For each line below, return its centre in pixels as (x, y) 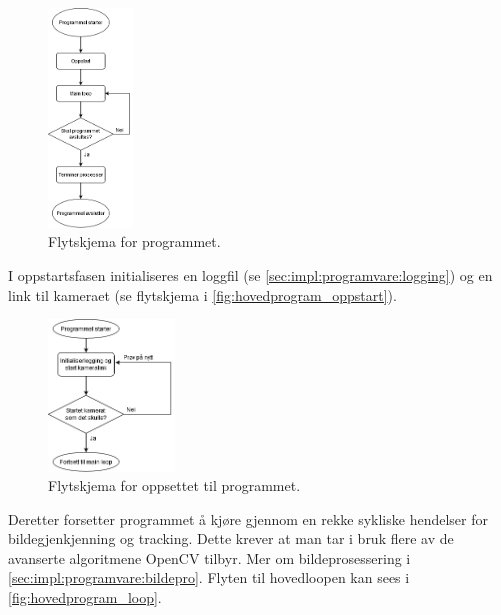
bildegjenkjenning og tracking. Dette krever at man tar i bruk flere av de (231, 538)
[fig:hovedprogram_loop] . (85, 597)
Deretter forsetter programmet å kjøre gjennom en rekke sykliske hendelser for (248, 518)
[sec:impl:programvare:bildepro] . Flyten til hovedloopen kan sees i (209, 577)
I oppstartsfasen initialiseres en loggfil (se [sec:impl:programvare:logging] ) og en (250, 275)
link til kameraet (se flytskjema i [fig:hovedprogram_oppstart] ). (202, 294)
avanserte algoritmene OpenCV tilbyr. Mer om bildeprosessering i (209, 557)
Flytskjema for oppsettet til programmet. (174, 485)
